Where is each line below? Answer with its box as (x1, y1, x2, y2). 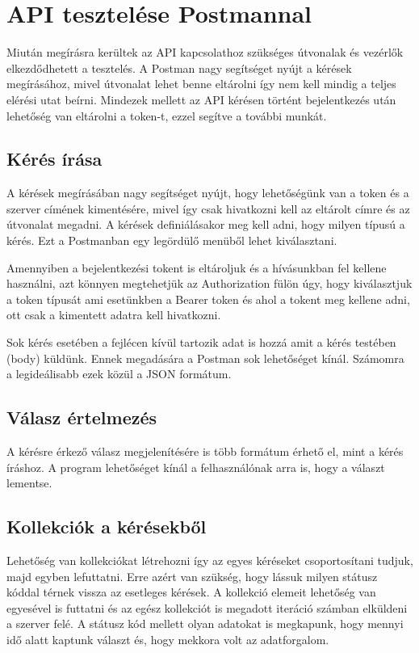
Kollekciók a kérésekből (6, 514, 207, 539)
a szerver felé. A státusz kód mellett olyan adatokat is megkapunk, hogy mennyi (6, 615, 404, 632)
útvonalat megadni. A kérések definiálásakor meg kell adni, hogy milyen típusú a (6, 216, 405, 233)
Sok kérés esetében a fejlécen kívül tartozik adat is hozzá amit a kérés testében (6, 334, 396, 351)
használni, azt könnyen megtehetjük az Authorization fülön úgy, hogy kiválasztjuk (6, 275, 413, 292)
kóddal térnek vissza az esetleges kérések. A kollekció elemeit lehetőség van (6, 583, 376, 600)
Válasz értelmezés (6, 405, 157, 430)
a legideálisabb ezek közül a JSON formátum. (6, 365, 232, 382)
